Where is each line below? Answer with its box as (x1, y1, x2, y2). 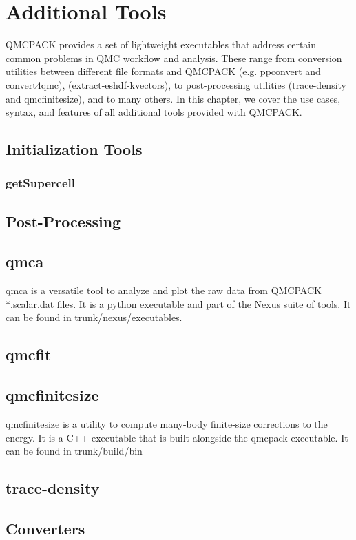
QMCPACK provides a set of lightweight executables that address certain (6, 37, 317, 52)
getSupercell (6, 174, 76, 191)
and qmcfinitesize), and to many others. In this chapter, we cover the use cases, (6, 91, 341, 105)
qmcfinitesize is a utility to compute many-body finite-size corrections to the (6, 417, 328, 431)
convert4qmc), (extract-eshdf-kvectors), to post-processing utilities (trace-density (6, 77, 346, 92)
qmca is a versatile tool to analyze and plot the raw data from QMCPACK (6, 283, 322, 298)
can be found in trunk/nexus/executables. (6, 310, 182, 324)
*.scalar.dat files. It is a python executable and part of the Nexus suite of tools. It (6, 296, 351, 311)
